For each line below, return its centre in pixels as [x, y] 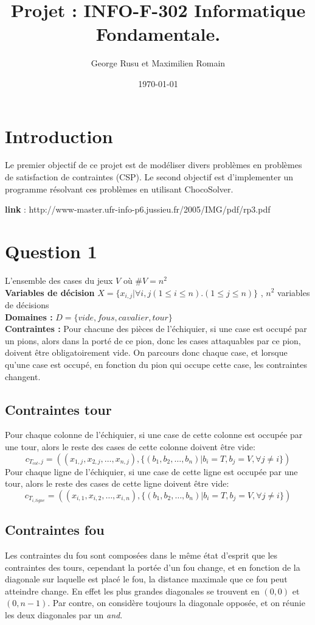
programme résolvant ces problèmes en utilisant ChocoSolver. [119, 189]
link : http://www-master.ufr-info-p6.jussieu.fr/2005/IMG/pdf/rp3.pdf [138, 209]
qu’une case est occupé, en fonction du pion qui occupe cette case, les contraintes [156, 364]
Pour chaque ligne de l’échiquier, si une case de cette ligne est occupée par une [151, 471]
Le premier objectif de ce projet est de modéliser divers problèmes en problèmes [154, 165]
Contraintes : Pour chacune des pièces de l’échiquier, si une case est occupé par [156, 329]
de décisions [27, 304]
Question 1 [51, 251]
